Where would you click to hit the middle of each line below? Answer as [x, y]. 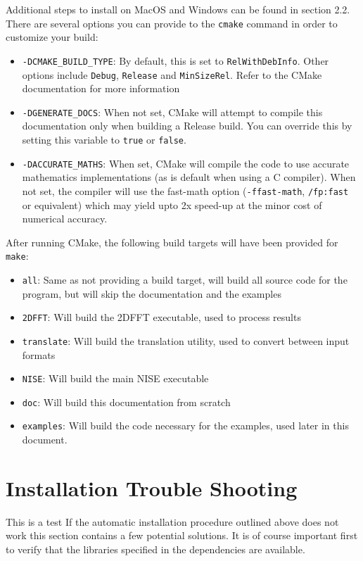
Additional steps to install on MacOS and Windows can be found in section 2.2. [178, 9]
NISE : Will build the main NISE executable [115, 378]
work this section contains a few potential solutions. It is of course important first [182, 535]
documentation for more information [101, 88]
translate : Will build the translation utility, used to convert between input [186, 340]
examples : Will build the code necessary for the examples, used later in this [185, 426]
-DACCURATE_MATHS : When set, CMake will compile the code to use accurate [186, 163]
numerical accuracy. [65, 219]
